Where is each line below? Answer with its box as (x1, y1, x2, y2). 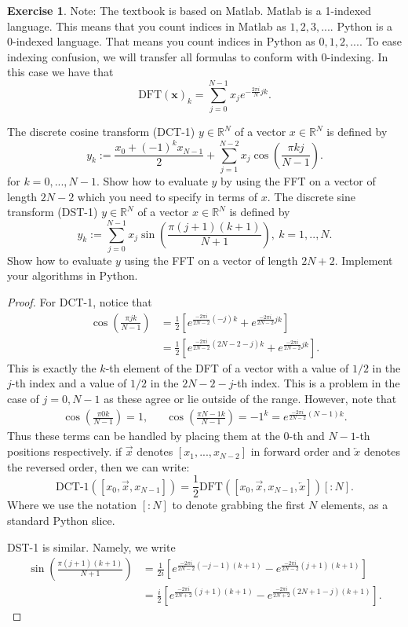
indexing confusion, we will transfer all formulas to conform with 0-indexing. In (7, 48, 388, 64)
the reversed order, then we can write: (7, 458, 190, 475)
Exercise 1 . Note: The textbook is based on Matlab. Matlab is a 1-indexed (7, 2, 372, 18)
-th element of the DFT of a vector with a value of (105, 359, 349, 376)
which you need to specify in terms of (77, 188, 258, 204)
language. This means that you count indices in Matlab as (7, 17, 286, 34)
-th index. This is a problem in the (233, 375, 400, 391)
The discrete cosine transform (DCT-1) (7, 123, 195, 140)
